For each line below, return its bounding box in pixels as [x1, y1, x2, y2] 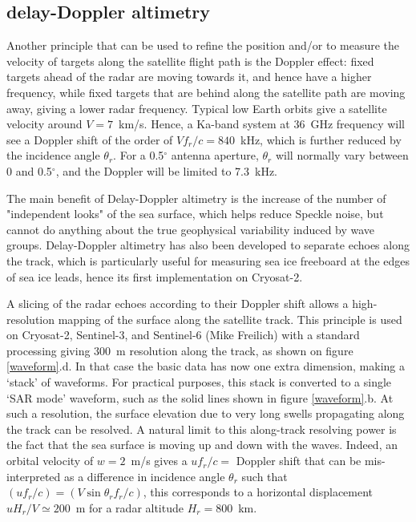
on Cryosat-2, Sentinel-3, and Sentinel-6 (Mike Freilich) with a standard [6, 326, 360, 343]
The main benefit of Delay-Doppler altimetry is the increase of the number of [6, 189, 386, 206]
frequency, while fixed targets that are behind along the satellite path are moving [6, 83, 406, 100]
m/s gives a [131, 452, 188, 469]
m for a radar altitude [75, 499, 184, 516]
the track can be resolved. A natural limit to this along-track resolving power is [6, 420, 397, 437]
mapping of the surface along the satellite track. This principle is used [58, 310, 402, 327]
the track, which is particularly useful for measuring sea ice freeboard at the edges [6, 252, 410, 269]
